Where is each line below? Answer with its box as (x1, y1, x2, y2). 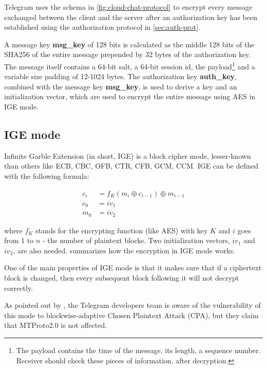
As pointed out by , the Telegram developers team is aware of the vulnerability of (4, 300, 261, 310)
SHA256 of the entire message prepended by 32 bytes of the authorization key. (4, 49, 251, 60)
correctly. (4, 282, 33, 293)
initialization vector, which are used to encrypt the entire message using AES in (4, 91, 256, 102)
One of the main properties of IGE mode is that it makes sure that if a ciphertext (4, 262, 262, 273)
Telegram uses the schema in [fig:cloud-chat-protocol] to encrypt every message (4, 2, 253, 12)
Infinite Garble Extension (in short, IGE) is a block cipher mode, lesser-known (4, 150, 251, 161)
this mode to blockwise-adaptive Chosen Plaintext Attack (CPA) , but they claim (4, 309, 259, 320)
